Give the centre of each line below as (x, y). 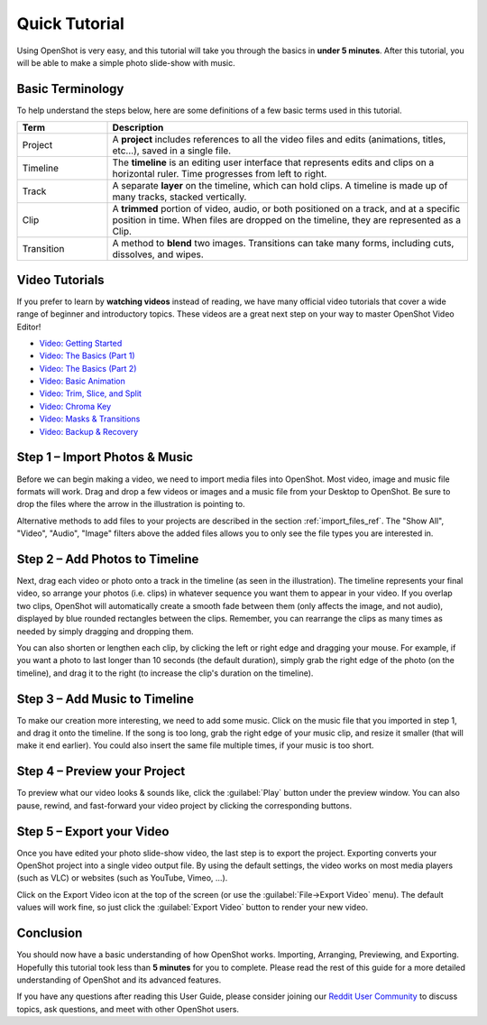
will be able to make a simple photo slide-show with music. (126, 62)
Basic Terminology (70, 89)
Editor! (29, 327)
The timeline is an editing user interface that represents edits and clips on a (273, 162)
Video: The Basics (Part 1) (87, 356)
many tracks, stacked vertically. (179, 197)
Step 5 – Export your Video (93, 831)
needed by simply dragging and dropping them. (105, 631)
